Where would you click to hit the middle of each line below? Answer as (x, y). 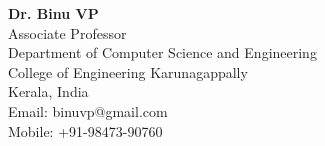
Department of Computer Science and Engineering (162, 52)
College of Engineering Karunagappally (128, 71)
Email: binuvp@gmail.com (88, 110)
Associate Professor (67, 32)
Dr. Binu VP (53, 13)
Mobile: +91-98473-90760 (85, 130)
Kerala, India (48, 91)
